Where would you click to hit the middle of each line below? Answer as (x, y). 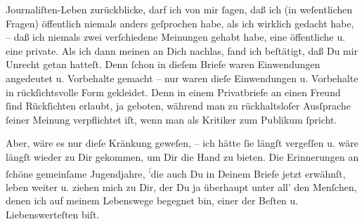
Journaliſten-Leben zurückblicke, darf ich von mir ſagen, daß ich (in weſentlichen (179, 9)
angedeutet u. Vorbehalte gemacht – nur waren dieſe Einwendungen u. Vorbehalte (182, 78)
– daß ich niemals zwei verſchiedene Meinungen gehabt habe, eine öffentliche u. (176, 37)
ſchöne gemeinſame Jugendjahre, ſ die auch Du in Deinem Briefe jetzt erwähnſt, (176, 172)
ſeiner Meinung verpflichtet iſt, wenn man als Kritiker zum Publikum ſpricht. (171, 119)
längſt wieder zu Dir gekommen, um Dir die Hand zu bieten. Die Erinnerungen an (182, 156)
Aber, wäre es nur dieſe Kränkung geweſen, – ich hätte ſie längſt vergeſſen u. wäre (182, 143)
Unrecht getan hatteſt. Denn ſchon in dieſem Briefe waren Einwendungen (163, 64)
